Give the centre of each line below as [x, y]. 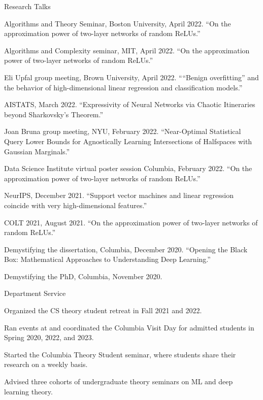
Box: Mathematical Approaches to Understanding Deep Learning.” [107, 259]
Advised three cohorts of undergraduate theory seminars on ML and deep [119, 381]
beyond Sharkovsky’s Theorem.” [54, 114]
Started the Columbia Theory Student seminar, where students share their [120, 354]
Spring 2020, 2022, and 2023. [49, 337]
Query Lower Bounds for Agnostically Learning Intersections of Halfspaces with [128, 141]
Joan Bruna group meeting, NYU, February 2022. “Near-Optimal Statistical [123, 131]
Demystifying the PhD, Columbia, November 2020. [83, 276]
